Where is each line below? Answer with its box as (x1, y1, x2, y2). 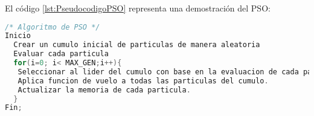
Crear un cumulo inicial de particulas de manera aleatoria (13, 40, 260, 50)
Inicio (5, 31, 31, 40)
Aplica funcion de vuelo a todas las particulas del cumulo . (18, 76, 269, 85)
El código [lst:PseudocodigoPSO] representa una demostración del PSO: (5, 2, 271, 14)
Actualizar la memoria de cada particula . (18, 85, 191, 94)
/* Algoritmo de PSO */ (5, 22, 100, 31)
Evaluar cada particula (13, 50, 109, 59)
